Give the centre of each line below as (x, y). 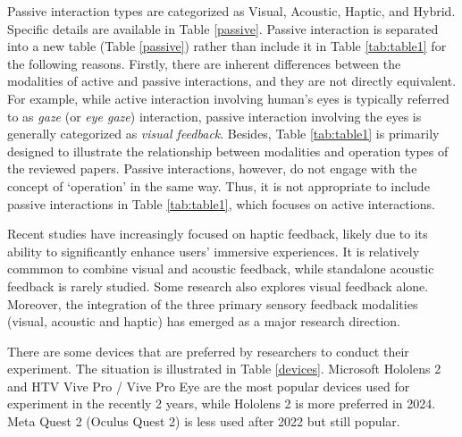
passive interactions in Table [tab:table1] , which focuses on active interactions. (221, 203)
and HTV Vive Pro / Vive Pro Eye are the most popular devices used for (209, 386)
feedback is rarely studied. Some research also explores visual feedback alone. (218, 286)
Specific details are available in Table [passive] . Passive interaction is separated (223, 28)
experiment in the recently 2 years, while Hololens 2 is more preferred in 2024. (222, 403)
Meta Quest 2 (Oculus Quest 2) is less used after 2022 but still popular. (204, 421)
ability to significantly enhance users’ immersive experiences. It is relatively (214, 251)
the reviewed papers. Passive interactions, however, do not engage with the (212, 168)
